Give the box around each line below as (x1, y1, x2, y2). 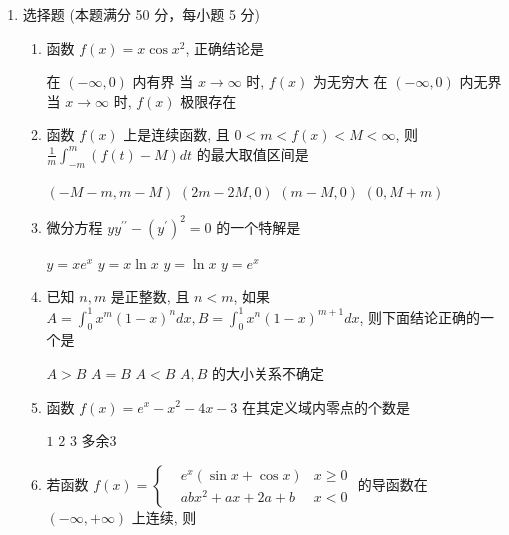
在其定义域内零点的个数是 (241, 396, 410, 417)
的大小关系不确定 (212, 362, 325, 383)
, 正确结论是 (185, 37, 265, 58)
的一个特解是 (216, 216, 301, 237)
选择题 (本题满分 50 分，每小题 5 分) (22, 4, 260, 24)
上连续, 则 (131, 506, 197, 527)
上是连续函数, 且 (123, 124, 230, 145)
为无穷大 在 (312, 71, 388, 92)
